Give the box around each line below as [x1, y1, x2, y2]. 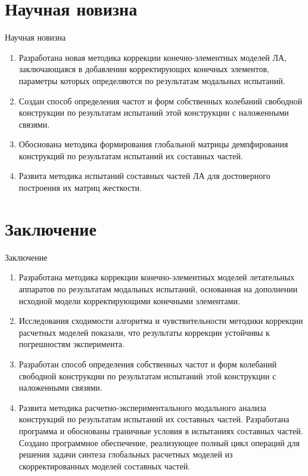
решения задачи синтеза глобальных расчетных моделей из [18, 448, 233, 460]
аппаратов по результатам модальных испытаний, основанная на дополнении [18, 282, 298, 295]
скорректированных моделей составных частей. [18, 459, 191, 472]
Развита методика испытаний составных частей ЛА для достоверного [18, 169, 270, 182]
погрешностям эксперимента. [18, 338, 125, 350]
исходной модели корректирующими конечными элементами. [18, 294, 240, 307]
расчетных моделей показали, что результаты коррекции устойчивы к [18, 326, 270, 338]
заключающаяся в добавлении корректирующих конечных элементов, [18, 63, 269, 75]
